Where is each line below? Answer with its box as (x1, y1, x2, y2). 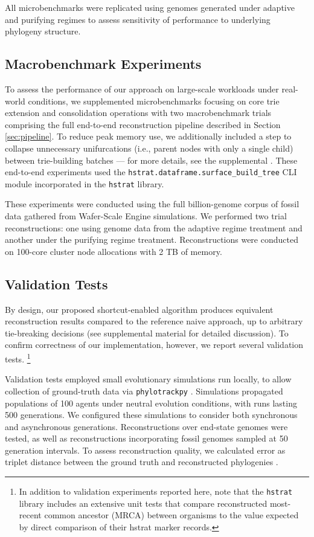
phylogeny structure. (5, 25, 81, 37)
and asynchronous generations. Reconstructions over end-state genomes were (5, 420, 288, 432)
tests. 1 (5, 351, 31, 365)
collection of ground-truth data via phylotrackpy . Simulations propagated (5, 384, 283, 397)
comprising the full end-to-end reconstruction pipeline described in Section (5, 118, 281, 130)
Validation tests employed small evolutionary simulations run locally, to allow (5, 373, 292, 385)
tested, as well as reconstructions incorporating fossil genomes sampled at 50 (5, 432, 288, 445)
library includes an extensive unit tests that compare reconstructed (19, 497, 268, 509)
